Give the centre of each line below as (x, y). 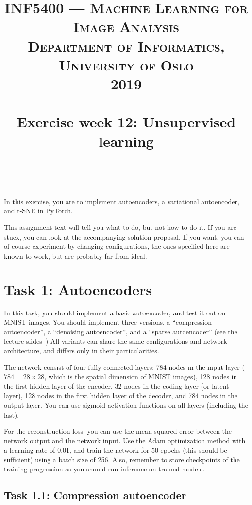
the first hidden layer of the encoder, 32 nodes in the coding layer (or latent (117, 386)
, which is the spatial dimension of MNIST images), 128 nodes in (141, 376)
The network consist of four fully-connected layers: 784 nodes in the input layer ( (124, 367)
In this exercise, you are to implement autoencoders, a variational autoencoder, (122, 201)
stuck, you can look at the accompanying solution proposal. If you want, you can (124, 236)
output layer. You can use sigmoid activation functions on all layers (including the (126, 405)
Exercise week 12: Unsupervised (126, 122)
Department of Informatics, (126, 45)
